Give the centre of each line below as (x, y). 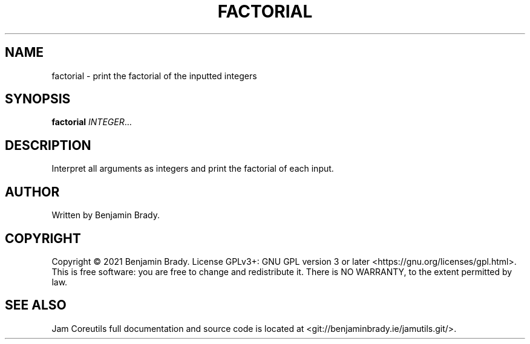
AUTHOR (32, 192)
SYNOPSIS (38, 99)
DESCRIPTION (48, 145)
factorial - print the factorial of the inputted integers (154, 76)
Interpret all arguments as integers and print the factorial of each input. (193, 169)
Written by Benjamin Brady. (106, 215)
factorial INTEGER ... (92, 122)
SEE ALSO (36, 305)
